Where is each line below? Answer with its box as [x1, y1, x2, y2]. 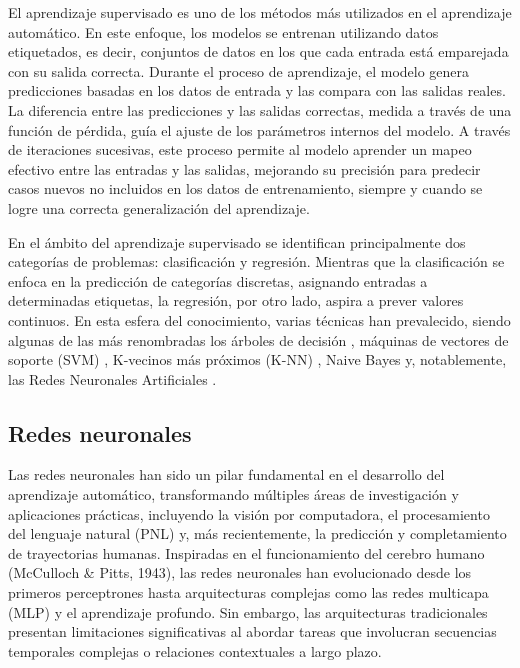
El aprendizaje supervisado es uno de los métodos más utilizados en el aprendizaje [8, 2, 512, 22]
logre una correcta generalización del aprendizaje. [8, 197, 310, 218]
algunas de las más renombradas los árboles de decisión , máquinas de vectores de [8, 329, 509, 350]
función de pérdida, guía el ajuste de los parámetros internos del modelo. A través [8, 119, 511, 140]
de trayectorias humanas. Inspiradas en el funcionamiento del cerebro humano [8, 542, 485, 563]
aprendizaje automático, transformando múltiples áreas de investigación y [8, 484, 459, 505]
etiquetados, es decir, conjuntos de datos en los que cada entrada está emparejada [8, 41, 509, 62]
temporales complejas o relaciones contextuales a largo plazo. [8, 640, 382, 661]
